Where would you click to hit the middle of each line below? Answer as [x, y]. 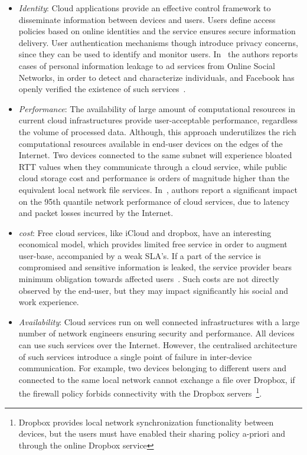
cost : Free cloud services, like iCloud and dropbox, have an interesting [145, 232]
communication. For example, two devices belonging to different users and [152, 368]
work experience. [49, 302]
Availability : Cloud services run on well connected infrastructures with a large [159, 321]
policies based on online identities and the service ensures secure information [157, 31]
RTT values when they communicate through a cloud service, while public [153, 166]
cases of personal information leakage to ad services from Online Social [147, 65]
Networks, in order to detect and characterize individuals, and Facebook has [156, 77]
